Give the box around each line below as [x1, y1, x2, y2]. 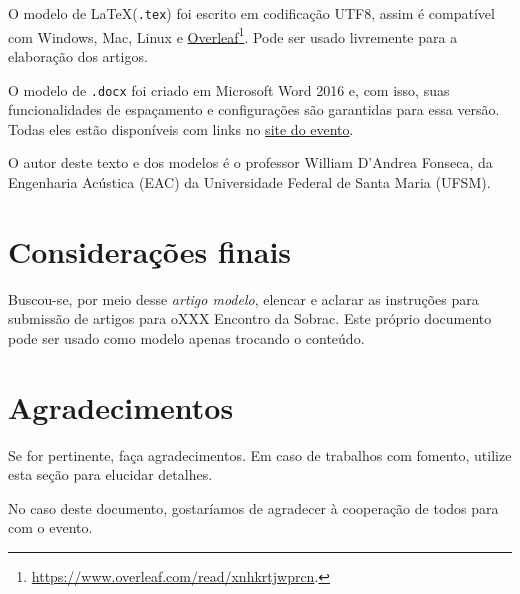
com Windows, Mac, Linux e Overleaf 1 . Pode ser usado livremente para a [8, 23, 458, 47]
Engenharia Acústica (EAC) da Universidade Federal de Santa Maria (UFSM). [8, 171, 491, 192]
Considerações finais [8, 230, 292, 271]
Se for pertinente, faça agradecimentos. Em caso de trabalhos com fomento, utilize [8, 444, 512, 465]
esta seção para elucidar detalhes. [8, 464, 213, 485]
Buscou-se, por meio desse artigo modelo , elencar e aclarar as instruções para [8, 288, 479, 309]
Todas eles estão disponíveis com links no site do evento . [8, 118, 354, 139]
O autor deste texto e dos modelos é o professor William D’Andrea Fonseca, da [8, 152, 493, 173]
